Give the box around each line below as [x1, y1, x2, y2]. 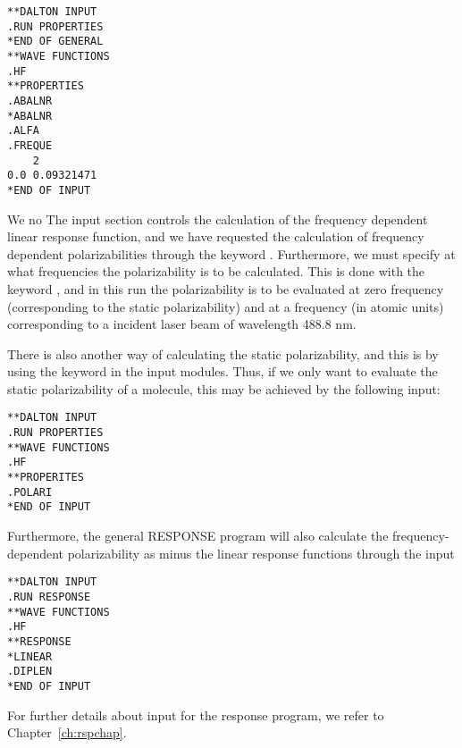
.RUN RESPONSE [7, 590, 91, 603]
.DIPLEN [7, 665, 53, 678]
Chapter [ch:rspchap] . [7, 723, 127, 742]
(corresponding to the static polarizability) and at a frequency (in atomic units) [7, 297, 444, 315]
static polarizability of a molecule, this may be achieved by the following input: [7, 379, 441, 398]
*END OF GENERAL [7, 35, 104, 48]
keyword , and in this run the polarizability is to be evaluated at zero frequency [7, 279, 444, 298]
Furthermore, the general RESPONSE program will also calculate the [7, 526, 389, 545]
